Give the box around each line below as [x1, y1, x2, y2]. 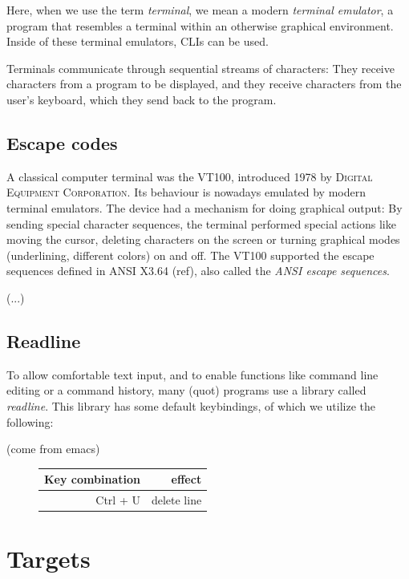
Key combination [44, 471, 140, 488]
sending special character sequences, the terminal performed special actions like [6, 215, 396, 232]
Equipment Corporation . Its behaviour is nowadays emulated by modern [6, 184, 366, 200]
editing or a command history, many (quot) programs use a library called [6, 382, 366, 399]
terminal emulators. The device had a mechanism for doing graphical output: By [6, 199, 403, 216]
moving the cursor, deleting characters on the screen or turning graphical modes [6, 231, 400, 248]
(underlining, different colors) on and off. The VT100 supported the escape [6, 246, 375, 263]
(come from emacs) [6, 440, 100, 457]
